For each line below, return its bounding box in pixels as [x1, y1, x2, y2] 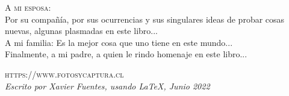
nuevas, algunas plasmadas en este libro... [5, 24, 158, 37]
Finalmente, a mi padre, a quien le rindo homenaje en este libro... [5, 48, 247, 60]
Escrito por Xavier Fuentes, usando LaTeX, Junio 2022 [5, 79, 210, 92]
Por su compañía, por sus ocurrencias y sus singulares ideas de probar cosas [5, 13, 285, 25]
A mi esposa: [5, 1, 51, 13]
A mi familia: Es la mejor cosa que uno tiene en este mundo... [5, 36, 233, 48]
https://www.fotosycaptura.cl [5, 67, 124, 80]
